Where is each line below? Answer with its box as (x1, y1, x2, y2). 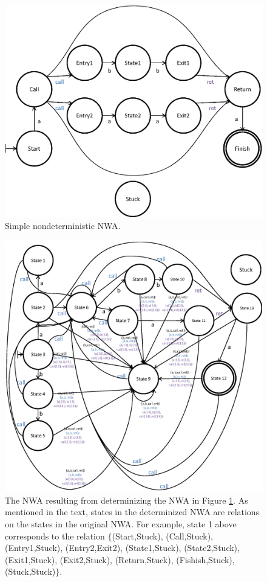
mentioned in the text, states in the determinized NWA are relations (5, 505, 260, 518)
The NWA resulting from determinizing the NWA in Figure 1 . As (5, 493, 248, 506)
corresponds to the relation (5, 529, 105, 542)
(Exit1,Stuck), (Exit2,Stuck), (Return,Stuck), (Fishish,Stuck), (5, 553, 235, 566)
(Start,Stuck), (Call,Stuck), (112, 529, 213, 542)
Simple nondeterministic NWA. (5, 219, 121, 232)
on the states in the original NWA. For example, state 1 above (5, 518, 237, 530)
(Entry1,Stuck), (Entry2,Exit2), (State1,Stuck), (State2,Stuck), (5, 541, 240, 554)
